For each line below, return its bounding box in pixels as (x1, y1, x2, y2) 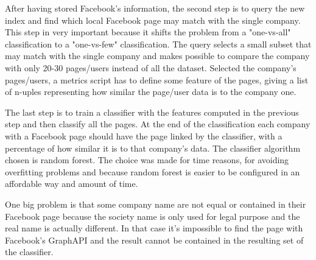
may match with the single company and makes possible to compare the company (5, 49, 310, 62)
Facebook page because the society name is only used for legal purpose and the (5, 209, 300, 222)
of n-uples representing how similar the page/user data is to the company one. (5, 85, 297, 98)
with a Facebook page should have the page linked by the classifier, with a (5, 129, 283, 142)
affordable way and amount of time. (5, 177, 138, 190)
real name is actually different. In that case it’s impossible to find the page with (5, 222, 303, 234)
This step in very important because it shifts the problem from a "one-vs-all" (5, 26, 291, 38)
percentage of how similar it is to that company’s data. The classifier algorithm (5, 141, 301, 154)
